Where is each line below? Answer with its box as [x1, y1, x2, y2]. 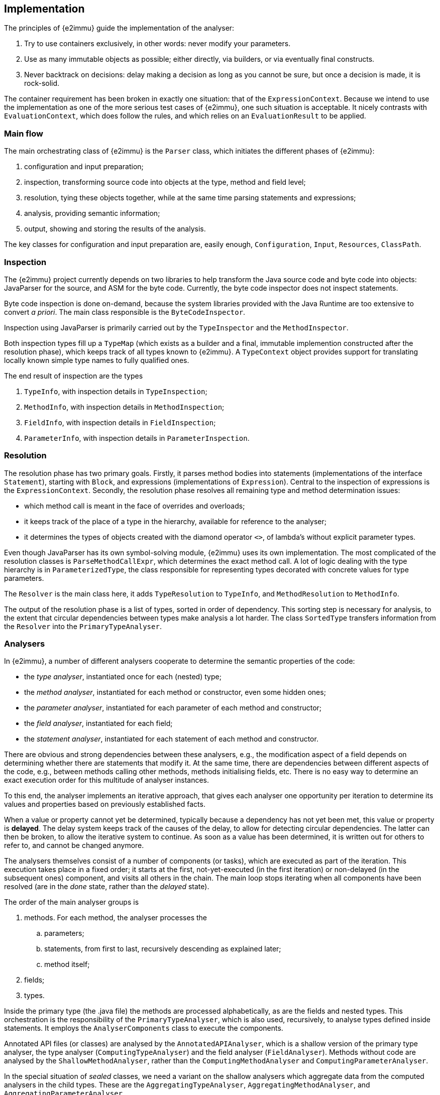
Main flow [4, 128, 43, 139]
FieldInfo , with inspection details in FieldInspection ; [24, 418, 216, 427]
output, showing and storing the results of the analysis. [24, 224, 206, 233]
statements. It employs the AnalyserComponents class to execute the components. [4, 1024, 283, 1033]
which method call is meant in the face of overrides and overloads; [24, 501, 245, 510]
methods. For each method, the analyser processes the [24, 913, 207, 922]
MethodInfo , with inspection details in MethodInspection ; [24, 402, 225, 411]
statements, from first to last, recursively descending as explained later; [44, 944, 281, 953]
